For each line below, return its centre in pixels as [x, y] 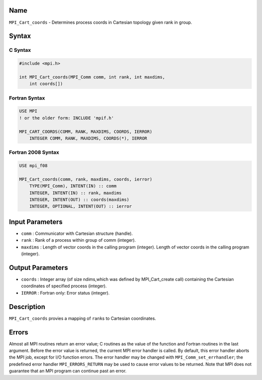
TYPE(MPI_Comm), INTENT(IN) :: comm [73, 186]
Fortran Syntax [27, 98]
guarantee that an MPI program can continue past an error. [68, 371]
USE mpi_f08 [33, 166]
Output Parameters [38, 268]
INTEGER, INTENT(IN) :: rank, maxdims [75, 193]
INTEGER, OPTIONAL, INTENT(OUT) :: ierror [81, 207]
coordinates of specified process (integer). [64, 286]
